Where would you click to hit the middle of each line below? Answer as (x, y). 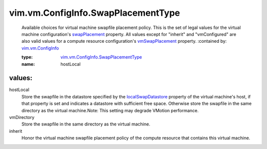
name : (28, 64)
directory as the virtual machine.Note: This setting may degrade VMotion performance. (110, 110)
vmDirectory (22, 117)
